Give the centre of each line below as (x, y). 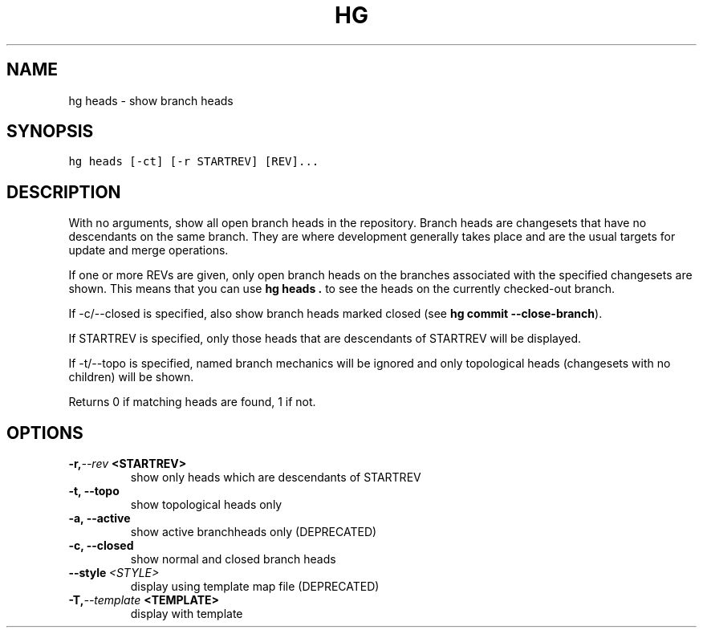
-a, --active (100, 518)
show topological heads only (206, 505)
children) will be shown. (131, 377)
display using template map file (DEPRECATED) (255, 587)
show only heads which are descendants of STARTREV (276, 478)
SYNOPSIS (50, 132)
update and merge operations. (148, 250)
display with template (187, 614)
